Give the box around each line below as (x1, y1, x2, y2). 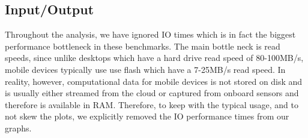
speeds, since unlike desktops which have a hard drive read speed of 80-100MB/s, (5, 51, 304, 64)
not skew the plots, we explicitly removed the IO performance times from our (5, 110, 289, 122)
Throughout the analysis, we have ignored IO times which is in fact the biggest (5, 28, 296, 41)
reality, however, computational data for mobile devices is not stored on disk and (5, 75, 303, 87)
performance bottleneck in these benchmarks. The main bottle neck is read (5, 39, 280, 52)
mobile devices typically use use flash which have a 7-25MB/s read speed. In (5, 63, 286, 75)
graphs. (5, 121, 32, 134)
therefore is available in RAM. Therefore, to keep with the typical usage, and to (5, 98, 298, 111)
